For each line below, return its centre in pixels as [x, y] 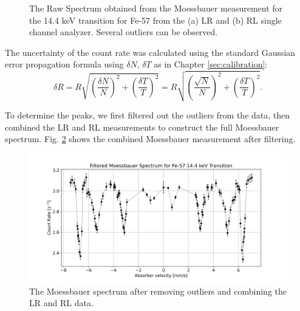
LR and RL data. [61, 303]
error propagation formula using [64, 64]
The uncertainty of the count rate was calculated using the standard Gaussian [150, 52]
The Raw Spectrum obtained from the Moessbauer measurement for [156, 8]
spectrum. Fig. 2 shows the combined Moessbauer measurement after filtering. [150, 139]
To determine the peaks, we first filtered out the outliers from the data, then [148, 115]
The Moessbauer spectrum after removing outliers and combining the [158, 291]
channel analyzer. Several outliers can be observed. [124, 32]
